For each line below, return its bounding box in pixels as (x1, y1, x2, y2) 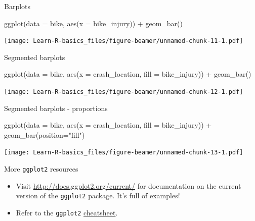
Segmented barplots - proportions (4, 102, 108, 113)
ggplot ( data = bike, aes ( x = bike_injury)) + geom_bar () (4, 18, 183, 28)
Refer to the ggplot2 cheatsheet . (16, 207, 118, 218)
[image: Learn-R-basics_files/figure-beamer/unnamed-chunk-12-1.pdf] (4, 88, 243, 96)
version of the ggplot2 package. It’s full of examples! (16, 190, 180, 201)
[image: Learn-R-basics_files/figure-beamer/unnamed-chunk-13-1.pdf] (4, 149, 243, 156)
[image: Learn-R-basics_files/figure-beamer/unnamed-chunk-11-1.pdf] (4, 37, 243, 45)
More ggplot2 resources (4, 163, 78, 174)
